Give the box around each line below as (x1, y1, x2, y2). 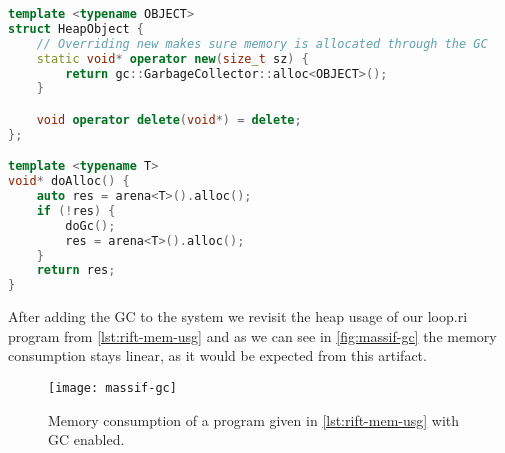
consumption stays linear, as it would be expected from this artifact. (8, 345, 427, 366)
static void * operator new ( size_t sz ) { (36, 51, 309, 66)
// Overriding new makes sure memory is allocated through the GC (36, 36, 488, 51)
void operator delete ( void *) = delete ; (36, 112, 302, 127)
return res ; (36, 263, 116, 278)
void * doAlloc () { (8, 174, 130, 189)
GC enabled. (48, 429, 125, 450)
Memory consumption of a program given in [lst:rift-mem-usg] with (48, 409, 460, 430)
